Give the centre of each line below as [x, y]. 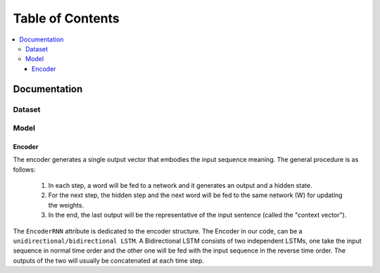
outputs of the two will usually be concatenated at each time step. [108, 260]
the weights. [66, 205]
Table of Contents [66, 18]
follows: [24, 170]
